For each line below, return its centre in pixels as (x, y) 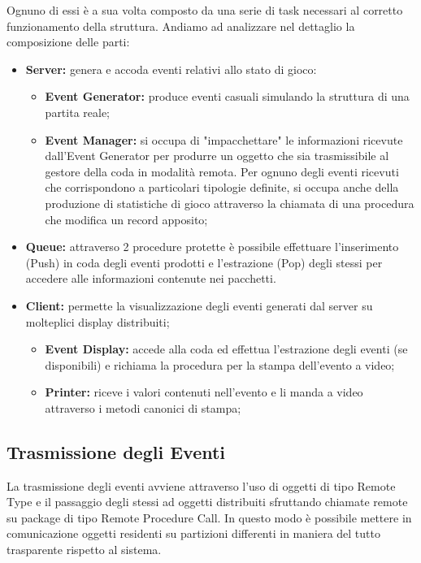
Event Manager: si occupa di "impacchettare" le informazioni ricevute (224, 139)
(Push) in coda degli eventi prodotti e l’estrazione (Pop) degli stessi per (204, 262)
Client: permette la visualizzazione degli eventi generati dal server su (199, 305)
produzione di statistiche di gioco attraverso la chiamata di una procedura (230, 203)
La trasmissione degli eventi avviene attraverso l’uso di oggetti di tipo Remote (201, 485)
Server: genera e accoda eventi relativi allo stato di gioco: (171, 69)
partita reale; (78, 112)
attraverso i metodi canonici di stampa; (143, 407)
